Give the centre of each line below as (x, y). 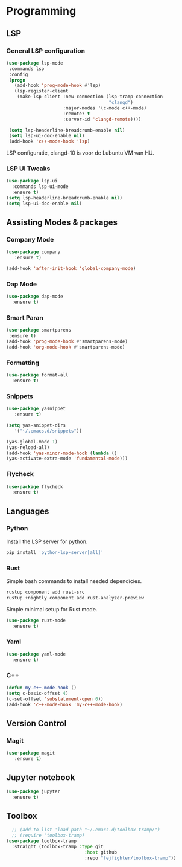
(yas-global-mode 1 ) (32, 442)
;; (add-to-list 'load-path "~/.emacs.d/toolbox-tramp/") (86, 830)
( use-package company (33, 252)
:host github (101, 852)
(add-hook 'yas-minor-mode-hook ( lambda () (62, 453)
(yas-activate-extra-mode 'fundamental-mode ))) (67, 459)
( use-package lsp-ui (32, 181)
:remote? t (77, 114)
